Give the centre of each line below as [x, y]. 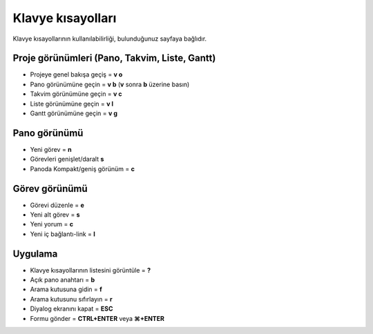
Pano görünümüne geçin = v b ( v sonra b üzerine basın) [110, 84]
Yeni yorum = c [52, 224]
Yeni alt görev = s [55, 215]
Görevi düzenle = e [57, 205]
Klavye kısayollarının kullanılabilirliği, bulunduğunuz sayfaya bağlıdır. [110, 39]
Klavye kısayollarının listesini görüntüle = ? [90, 270]
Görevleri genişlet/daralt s [67, 159]
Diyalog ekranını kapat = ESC [71, 309]
